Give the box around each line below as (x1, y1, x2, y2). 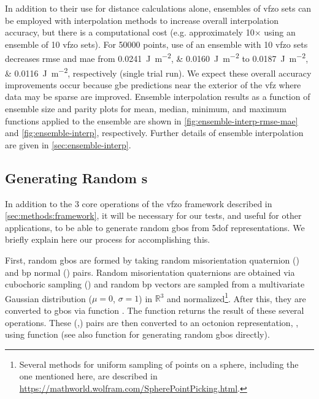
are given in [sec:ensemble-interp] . (5, 138, 131, 151)
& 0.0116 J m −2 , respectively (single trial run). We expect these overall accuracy (5, 64, 312, 79)
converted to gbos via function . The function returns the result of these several (5, 304, 304, 317)
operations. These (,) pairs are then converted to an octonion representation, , (5, 316, 299, 329)
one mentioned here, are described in (19, 370, 158, 382)
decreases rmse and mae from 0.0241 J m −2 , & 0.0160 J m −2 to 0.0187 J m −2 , (5, 50, 309, 65)
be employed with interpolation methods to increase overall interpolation (5, 13, 279, 26)
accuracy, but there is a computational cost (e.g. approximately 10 (5, 26, 255, 39)
